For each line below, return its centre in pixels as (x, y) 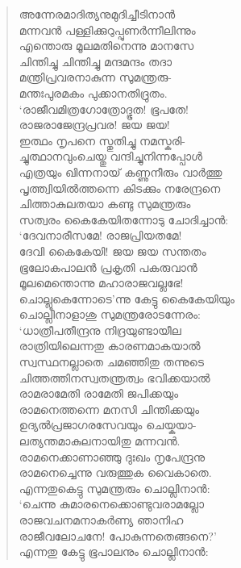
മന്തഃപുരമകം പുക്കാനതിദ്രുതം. (93, 92)
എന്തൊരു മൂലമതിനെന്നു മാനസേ (106, 46)
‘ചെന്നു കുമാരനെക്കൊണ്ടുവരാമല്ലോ (112, 504)
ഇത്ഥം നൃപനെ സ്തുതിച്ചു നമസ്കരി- (102, 140)
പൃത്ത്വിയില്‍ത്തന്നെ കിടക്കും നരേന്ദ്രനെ (120, 188)
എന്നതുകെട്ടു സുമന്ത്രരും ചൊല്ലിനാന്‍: (114, 488)
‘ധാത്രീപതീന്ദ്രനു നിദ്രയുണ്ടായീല (100, 330)
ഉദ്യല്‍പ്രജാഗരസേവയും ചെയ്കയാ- (108, 425)
